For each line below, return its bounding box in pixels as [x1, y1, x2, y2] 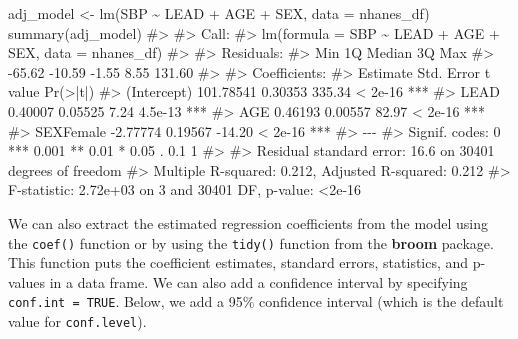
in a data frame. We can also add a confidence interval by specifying [49, 271, 468, 292]
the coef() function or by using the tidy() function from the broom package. [8, 232, 494, 253]
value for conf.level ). [8, 311, 147, 332]
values [8, 271, 46, 292]
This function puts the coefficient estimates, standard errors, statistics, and [8, 252, 469, 273]
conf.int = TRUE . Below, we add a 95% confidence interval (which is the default [8, 291, 504, 312]
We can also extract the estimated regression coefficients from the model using [8, 212, 489, 233]
